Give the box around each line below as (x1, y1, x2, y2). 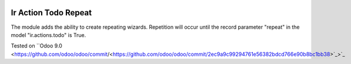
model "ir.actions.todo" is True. (11, 31, 86, 38)
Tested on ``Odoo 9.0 (11, 42, 63, 49)
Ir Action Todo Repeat (11, 8, 92, 18)
